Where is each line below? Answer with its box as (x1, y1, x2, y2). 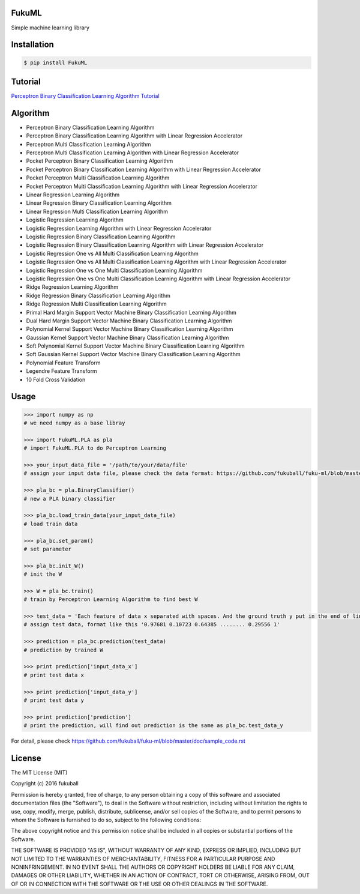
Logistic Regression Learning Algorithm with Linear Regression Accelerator (26, 225, 212, 232)
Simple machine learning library (11, 24, 90, 31)
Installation (11, 40, 54, 50)
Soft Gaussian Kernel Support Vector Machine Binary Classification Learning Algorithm (26, 351, 241, 358)
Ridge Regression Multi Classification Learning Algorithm (26, 300, 167, 307)
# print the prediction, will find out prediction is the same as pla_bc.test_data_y (23, 722, 283, 729)
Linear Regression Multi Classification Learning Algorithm (26, 208, 168, 215)
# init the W (23, 571, 62, 578)
